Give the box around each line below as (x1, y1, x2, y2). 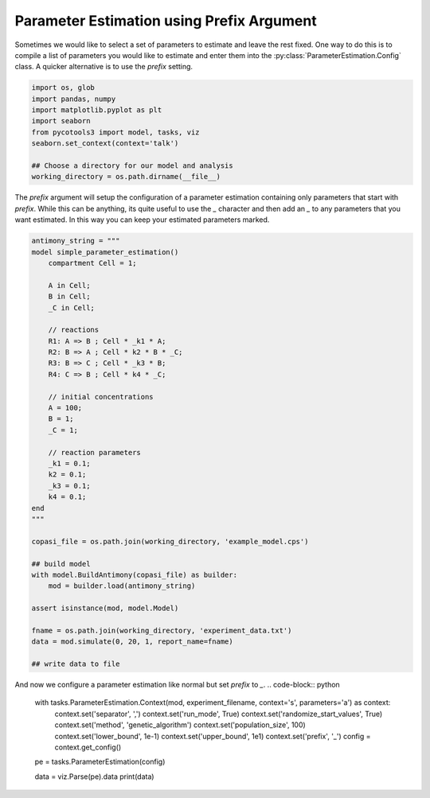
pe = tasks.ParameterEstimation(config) (34, 757, 166, 767)
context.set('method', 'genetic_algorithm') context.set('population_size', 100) (54, 720, 306, 730)
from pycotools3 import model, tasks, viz (31, 127, 200, 137)
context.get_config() (54, 742, 122, 752)
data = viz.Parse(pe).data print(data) (34, 772, 154, 781)
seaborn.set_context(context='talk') (31, 139, 179, 148)
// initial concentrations (48, 392, 154, 401)
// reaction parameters (48, 448, 141, 457)
